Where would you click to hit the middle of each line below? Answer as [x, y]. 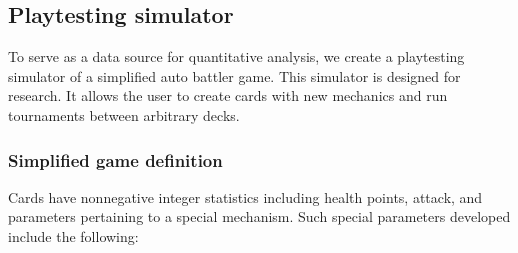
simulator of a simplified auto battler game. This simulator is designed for [234, 75]
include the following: [73, 235]
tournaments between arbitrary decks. [124, 114]
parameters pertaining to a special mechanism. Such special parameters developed [259, 216]
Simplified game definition [115, 159]
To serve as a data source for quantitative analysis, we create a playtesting [236, 56]
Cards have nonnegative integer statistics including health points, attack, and [245, 196]
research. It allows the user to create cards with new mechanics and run [228, 95]
